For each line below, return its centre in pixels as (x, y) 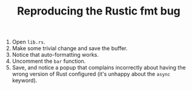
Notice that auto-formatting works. (55, 55)
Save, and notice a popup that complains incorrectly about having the (99, 68)
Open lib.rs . (28, 42)
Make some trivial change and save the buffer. (70, 48)
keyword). (25, 80)
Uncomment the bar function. (49, 61)
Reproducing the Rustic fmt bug (99, 11)
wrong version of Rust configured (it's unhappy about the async (91, 74)
